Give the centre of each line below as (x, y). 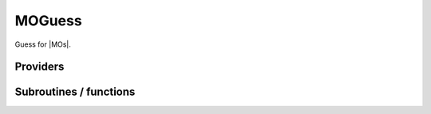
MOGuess (49, 21)
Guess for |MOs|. (43, 44)
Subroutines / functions (75, 92)
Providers (40, 67)
